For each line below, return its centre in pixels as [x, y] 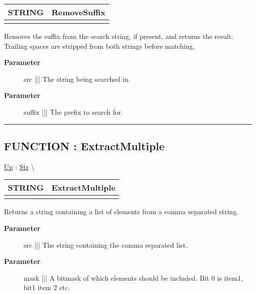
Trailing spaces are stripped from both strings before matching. [99, 46]
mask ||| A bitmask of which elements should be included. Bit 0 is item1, [133, 278]
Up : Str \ [19, 166]
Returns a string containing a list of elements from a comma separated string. [121, 212]
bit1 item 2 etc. [47, 287]
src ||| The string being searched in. [77, 79]
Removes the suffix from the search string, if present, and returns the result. [119, 36]
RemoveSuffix [79, 12]
